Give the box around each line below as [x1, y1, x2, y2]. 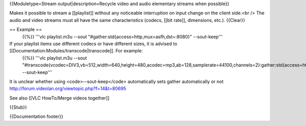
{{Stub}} [9, 104, 28, 110]
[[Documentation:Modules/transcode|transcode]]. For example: [9, 48, 143, 54]
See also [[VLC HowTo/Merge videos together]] [9, 94, 110, 101]
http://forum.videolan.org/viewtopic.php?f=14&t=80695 [9, 85, 126, 91]
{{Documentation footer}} [9, 113, 63, 119]
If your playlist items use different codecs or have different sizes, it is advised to [9, 41, 177, 47]
